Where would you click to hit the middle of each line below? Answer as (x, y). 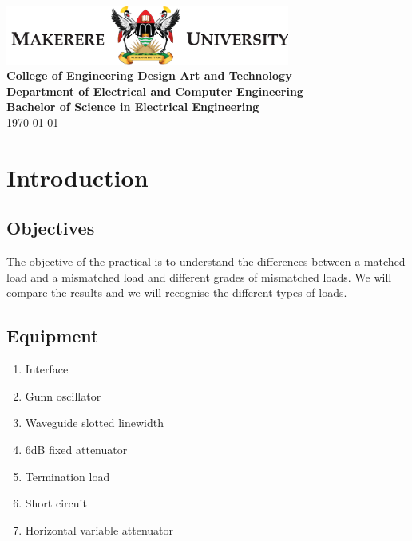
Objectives (51, 228)
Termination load (67, 476)
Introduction (77, 177)
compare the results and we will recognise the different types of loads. (177, 292)
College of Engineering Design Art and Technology (149, 75)
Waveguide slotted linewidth (94, 423)
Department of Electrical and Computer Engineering (155, 91)
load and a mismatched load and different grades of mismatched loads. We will (199, 276)
